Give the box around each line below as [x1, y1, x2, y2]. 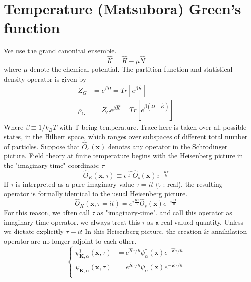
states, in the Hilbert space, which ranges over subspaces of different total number [4, 131, 248, 141]
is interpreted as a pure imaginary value [16, 179, 134, 189]
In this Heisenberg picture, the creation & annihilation [85, 226, 247, 236]
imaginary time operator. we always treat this [4, 216, 140, 227]
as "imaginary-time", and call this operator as [97, 207, 232, 217]
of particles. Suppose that [4, 141, 80, 151]
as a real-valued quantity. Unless [147, 216, 243, 227]
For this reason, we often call [4, 207, 90, 217]
